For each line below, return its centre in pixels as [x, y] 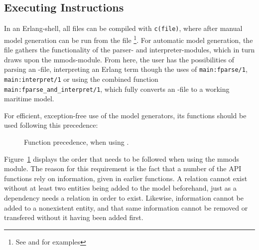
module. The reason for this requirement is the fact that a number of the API [123, 168]
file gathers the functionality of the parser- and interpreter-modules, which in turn [129, 50]
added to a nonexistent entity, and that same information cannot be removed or [126, 207]
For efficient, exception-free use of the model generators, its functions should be [125, 115]
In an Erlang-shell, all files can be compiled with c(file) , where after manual [123, 28]
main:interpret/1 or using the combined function [81, 79]
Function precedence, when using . [76, 142]
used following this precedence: [51, 125]
